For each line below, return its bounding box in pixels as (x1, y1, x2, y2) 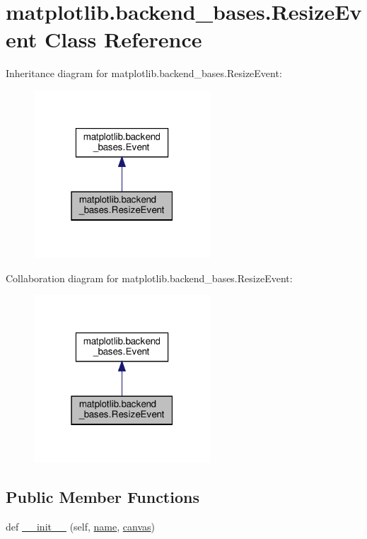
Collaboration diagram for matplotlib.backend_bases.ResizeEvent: (6, 270, 293, 285)
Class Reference (44, 25, 202, 54)
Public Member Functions (6, 486, 199, 508)
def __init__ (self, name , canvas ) (6, 519, 155, 534)
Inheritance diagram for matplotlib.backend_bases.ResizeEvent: (6, 66, 282, 81)
